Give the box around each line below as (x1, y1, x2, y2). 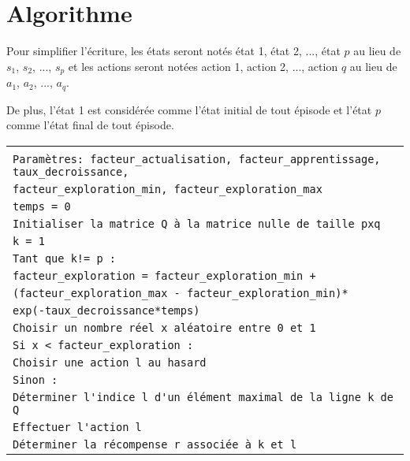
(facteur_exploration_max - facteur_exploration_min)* (13, 286, 348, 299)
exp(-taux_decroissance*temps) (13, 303, 200, 317)
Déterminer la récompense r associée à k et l (13, 437, 297, 451)
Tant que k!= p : (13, 251, 116, 265)
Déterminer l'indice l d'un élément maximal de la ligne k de (13, 390, 393, 403)
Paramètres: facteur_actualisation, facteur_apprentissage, (13, 152, 381, 165)
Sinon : (13, 373, 58, 386)
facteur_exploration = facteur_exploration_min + (13, 269, 316, 282)
